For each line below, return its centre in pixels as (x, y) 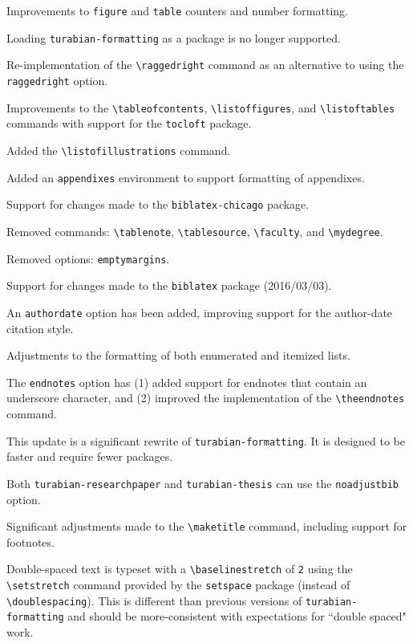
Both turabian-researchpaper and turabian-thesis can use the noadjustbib (202, 483)
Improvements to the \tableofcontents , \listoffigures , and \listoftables (201, 107)
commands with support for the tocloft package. (129, 123)
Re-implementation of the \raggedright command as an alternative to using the (205, 65)
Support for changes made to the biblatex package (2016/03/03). (169, 285)
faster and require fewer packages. (90, 456)
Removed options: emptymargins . (88, 258)
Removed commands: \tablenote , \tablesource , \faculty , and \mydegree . (195, 231)
